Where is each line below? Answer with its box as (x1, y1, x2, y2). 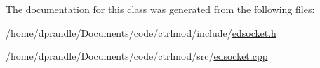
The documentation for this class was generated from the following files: (6, 2, 315, 16)
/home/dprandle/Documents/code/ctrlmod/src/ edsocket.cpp (6, 49, 268, 63)
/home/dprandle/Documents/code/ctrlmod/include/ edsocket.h (6, 25, 276, 40)
